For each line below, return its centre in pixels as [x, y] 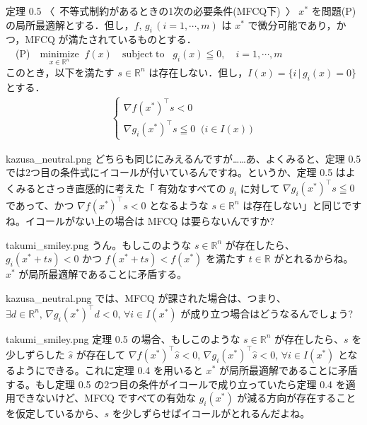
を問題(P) [334, 11]
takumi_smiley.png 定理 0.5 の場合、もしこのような [123, 338]
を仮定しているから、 [55, 413]
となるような [179, 205]
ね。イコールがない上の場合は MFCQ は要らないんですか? [140, 220]
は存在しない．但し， [198, 72]
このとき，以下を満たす [60, 72]
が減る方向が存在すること [297, 398]
